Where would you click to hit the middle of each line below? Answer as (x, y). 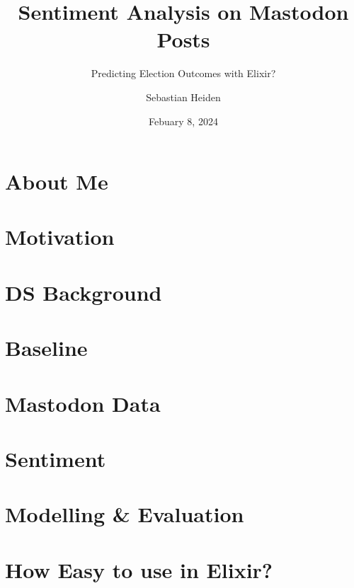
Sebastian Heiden (183, 97)
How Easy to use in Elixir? (139, 569)
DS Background (84, 292)
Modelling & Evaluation (125, 514)
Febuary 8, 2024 (183, 121)
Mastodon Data (83, 403)
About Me (57, 181)
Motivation (60, 237)
